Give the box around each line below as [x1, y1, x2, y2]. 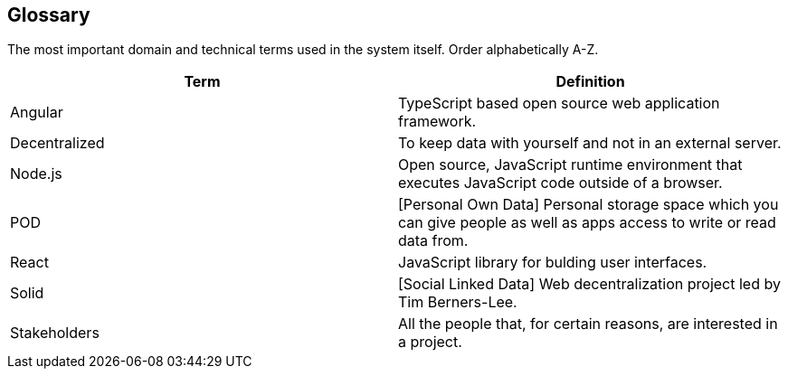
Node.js [10, 164, 62, 183]
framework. [398, 112, 477, 131]
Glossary [7, 4, 90, 26]
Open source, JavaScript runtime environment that [398, 155, 743, 174]
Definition [555, 72, 625, 91]
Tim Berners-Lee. [398, 293, 517, 312]
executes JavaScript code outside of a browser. [398, 174, 723, 193]
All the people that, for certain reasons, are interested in [398, 315, 778, 334]
